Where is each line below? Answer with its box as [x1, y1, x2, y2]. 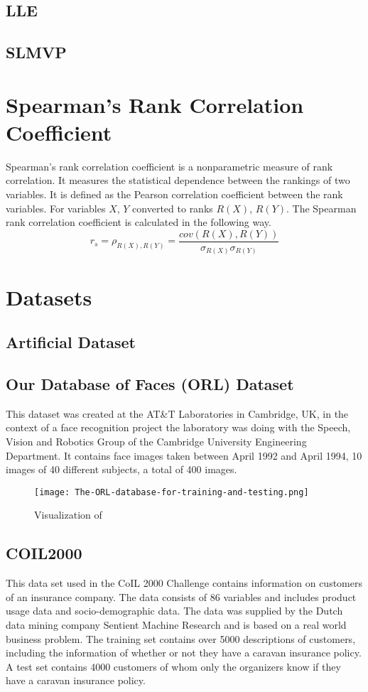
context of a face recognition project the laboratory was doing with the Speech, [6, 420, 351, 435]
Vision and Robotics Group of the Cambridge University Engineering [6, 433, 307, 448]
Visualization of [34, 507, 102, 522]
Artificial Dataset [6, 331, 136, 353]
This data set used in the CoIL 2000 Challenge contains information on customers [6, 575, 362, 590]
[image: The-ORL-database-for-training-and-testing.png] [34, 487, 309, 497]
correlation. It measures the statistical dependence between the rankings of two [6, 173, 350, 188]
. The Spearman [286, 200, 357, 215]
